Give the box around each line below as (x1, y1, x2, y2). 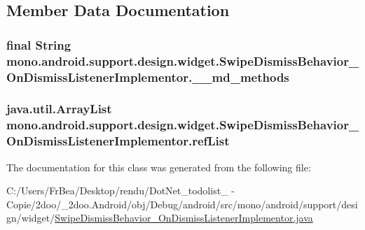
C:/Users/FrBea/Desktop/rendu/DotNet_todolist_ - (6, 183, 235, 198)
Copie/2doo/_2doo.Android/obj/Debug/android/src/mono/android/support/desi (6, 196, 358, 211)
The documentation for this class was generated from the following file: (6, 159, 311, 174)
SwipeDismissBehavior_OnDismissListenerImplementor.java (55, 210, 313, 225)
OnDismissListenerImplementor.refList (6, 132, 230, 150)
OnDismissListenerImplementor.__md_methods (6, 68, 289, 85)
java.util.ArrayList (6, 100, 112, 117)
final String (6, 36, 71, 53)
